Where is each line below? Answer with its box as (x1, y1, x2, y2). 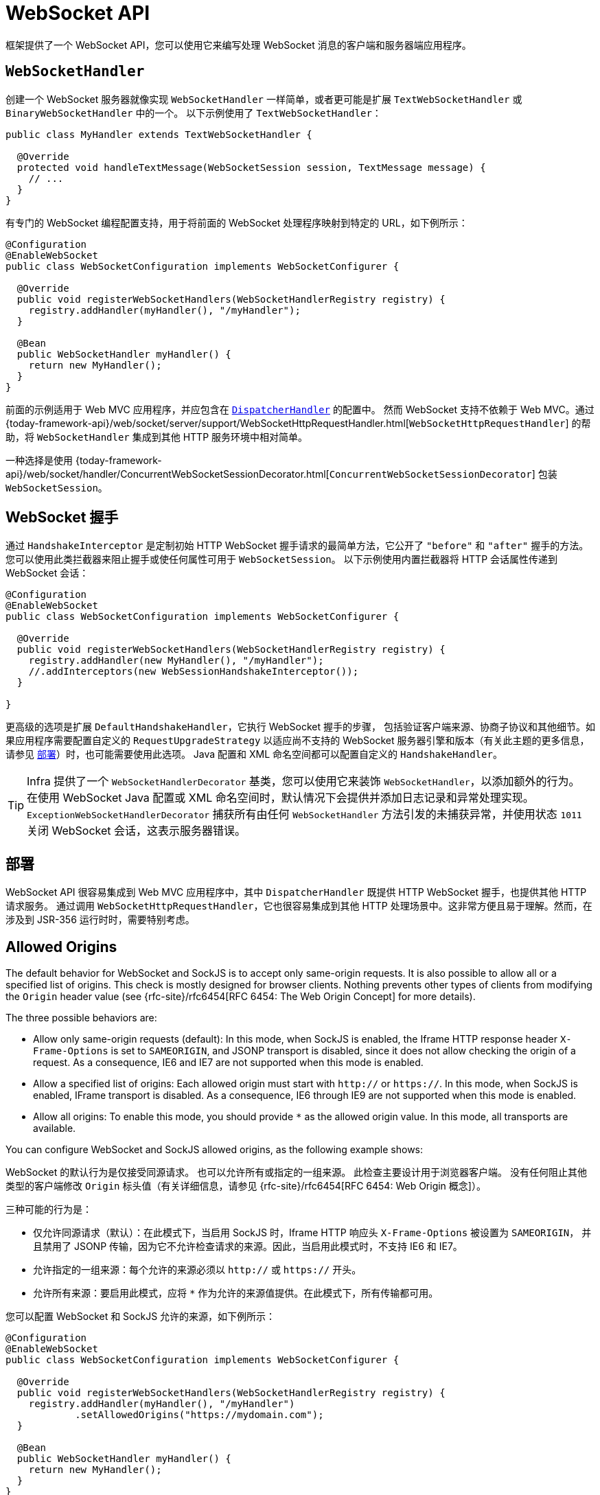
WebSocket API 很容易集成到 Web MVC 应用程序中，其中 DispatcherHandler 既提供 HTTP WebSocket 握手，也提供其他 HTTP (5, 886, 587, 899)
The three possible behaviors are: (5, 1012, 157, 1024)
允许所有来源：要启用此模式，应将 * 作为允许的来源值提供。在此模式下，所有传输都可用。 (33, 1287, 439, 1299)
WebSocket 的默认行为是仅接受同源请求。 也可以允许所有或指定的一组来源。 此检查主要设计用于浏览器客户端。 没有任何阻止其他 (5, 1166, 588, 1179)
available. (33, 1122, 76, 1135)
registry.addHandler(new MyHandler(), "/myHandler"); (28, 655, 324, 667)
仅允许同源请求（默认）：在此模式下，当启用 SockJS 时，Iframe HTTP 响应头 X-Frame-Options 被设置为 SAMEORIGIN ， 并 (33, 1227, 592, 1239)
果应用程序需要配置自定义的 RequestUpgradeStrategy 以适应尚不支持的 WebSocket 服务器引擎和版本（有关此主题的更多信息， (5, 734, 590, 747)
